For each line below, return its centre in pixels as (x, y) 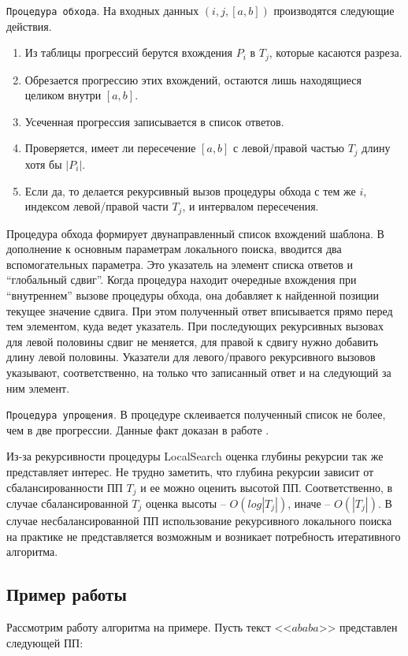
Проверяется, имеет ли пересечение (110, 148)
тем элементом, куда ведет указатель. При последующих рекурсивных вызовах (195, 326)
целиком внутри (63, 95)
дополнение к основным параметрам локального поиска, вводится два (174, 249)
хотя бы (43, 164)
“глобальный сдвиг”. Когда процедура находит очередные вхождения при (182, 280)
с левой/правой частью (289, 148)
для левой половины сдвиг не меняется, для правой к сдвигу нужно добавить (193, 341)
